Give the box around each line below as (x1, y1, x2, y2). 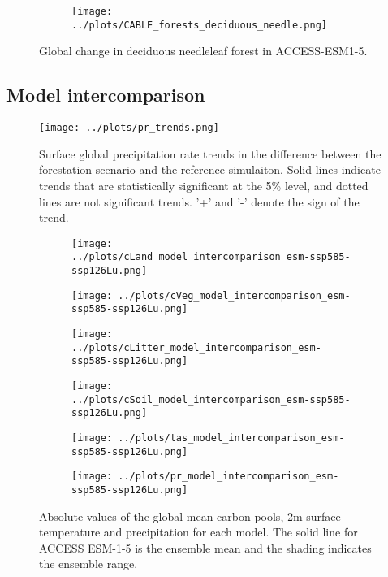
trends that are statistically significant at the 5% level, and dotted (39, 176, 369, 193)
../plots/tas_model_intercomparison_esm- (118, 432, 345, 444)
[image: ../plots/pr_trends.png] (39, 122, 219, 134)
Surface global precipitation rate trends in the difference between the (39, 145, 382, 162)
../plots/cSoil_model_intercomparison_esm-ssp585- (71, 393, 351, 406)
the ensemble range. (39, 555, 138, 572)
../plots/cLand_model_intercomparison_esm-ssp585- (71, 251, 351, 263)
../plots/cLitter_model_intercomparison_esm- (71, 341, 321, 354)
